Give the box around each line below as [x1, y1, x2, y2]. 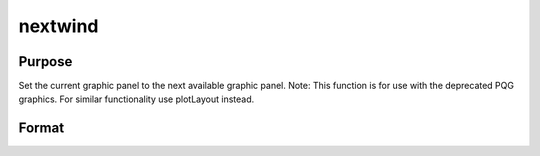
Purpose [18, 53, 73, 70]
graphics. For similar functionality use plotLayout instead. [18, 93, 255, 105]
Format [18, 120, 65, 137]
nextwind [18, 15, 99, 37]
